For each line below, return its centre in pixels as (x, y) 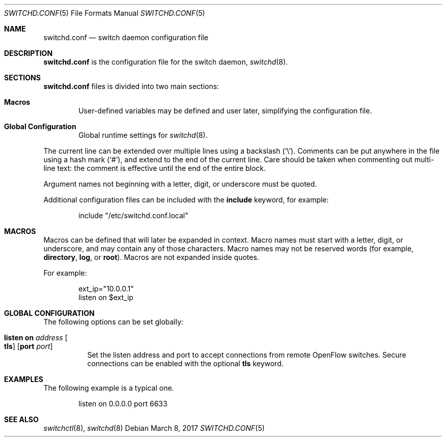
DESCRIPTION (29, 53)
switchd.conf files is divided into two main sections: (131, 86)
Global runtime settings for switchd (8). (143, 135)
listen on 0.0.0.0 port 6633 (123, 404)
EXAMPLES (24, 379)
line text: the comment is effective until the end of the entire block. (155, 168)
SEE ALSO (21, 419)
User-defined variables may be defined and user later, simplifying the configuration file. (225, 111)
